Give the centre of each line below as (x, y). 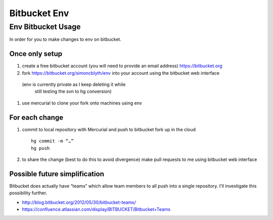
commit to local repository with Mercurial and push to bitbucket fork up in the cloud (109, 129)
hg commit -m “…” (52, 141)
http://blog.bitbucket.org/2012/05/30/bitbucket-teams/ (79, 202)
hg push (40, 148)
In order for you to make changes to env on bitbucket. (65, 39)
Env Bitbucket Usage (45, 27)
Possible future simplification (57, 174)
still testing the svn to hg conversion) (73, 91)
